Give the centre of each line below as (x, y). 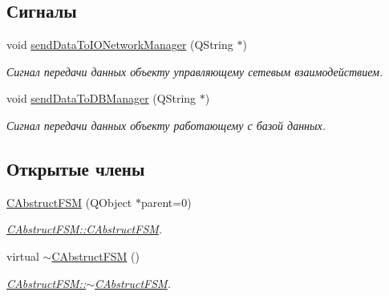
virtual (23, 255)
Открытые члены (76, 168)
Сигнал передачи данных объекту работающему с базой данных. (166, 125)
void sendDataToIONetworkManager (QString (120, 45)
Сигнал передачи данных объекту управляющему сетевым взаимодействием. (195, 71)
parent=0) (166, 202)
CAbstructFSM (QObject (69, 202)
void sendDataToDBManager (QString (101, 98)
